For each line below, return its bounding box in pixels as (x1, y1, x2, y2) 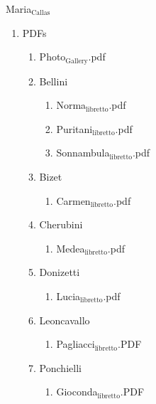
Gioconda (56, 384, 98, 399)
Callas (31, 9, 50, 17)
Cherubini (39, 217, 83, 232)
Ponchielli (39, 360, 82, 375)
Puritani (56, 121, 93, 136)
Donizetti (39, 265, 80, 280)
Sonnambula (56, 145, 110, 160)
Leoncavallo (39, 312, 90, 327)
